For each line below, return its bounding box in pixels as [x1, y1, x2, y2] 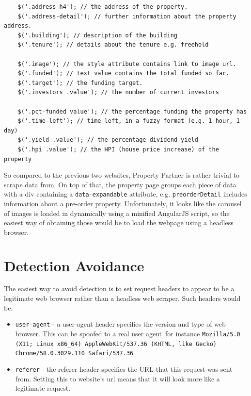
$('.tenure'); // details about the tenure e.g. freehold [17, 41, 209, 49]
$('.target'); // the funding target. [17, 79, 143, 86]
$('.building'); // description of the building [17, 32, 177, 39]
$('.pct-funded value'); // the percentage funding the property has [17, 108, 247, 115]
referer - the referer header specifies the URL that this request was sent [15, 363, 233, 374]
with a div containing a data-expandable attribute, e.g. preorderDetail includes [4, 189, 247, 199]
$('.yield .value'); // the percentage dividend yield [17, 136, 198, 144]
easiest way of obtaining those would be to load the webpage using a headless [4, 217, 234, 228]
